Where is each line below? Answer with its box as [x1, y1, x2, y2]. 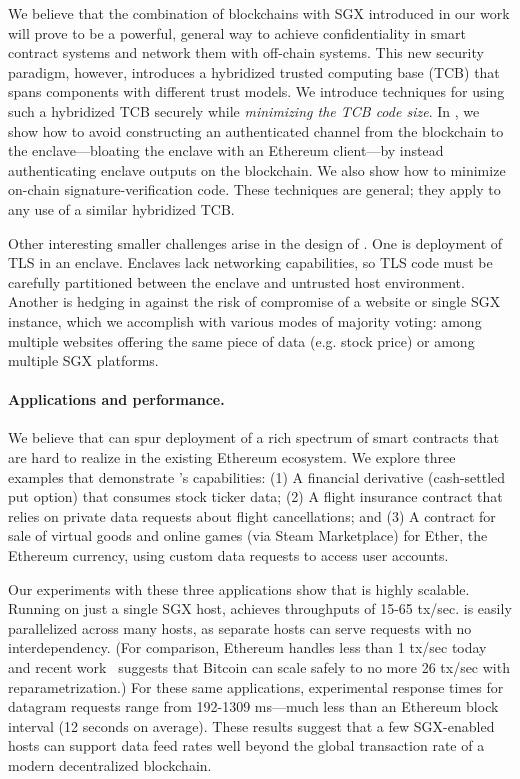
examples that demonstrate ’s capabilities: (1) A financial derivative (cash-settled [8, 466, 506, 487]
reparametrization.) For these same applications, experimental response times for [8, 676, 504, 697]
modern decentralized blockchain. [8, 754, 212, 775]
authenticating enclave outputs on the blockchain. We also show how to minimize [8, 159, 506, 180]
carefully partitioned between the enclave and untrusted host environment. [8, 271, 465, 292]
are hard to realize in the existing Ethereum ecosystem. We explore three [8, 447, 456, 468]
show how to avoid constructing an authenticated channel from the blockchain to [8, 120, 504, 141]
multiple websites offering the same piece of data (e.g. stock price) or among [8, 330, 475, 351]
